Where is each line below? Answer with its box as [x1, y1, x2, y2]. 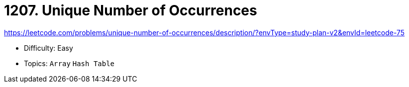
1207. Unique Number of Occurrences [4, 2, 257, 19]
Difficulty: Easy [24, 43, 73, 52]
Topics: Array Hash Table [24, 59, 115, 68]
